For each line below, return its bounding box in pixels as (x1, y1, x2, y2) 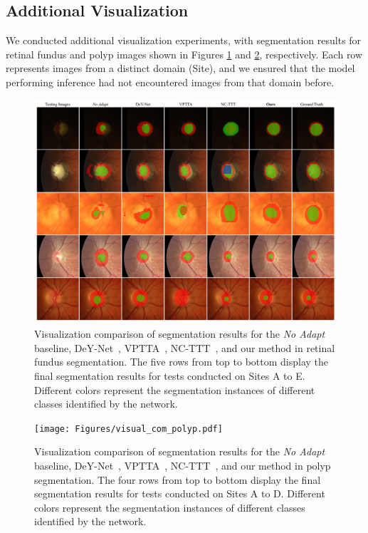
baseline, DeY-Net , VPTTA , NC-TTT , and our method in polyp (34, 458, 331, 473)
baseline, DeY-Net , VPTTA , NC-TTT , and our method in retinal (34, 340, 335, 355)
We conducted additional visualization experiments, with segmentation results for (6, 33, 362, 48)
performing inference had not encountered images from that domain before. (6, 74, 335, 89)
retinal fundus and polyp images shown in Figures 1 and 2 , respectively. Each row (6, 46, 363, 61)
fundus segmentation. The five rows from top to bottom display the (34, 354, 328, 369)
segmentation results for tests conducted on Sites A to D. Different (34, 486, 325, 501)
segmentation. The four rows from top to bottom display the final (34, 472, 321, 487)
